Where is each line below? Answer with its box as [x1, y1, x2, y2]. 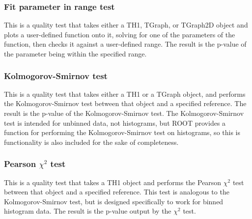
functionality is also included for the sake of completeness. [4, 137, 179, 147]
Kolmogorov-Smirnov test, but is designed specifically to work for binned [4, 196, 224, 206]
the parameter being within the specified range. [4, 49, 147, 58]
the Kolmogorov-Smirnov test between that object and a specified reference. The [4, 98, 247, 109]
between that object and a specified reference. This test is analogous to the [4, 187, 229, 197]
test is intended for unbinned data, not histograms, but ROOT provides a [4, 117, 226, 128]
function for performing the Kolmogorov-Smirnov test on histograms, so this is [4, 127, 240, 137]
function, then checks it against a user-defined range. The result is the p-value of [4, 39, 247, 49]
